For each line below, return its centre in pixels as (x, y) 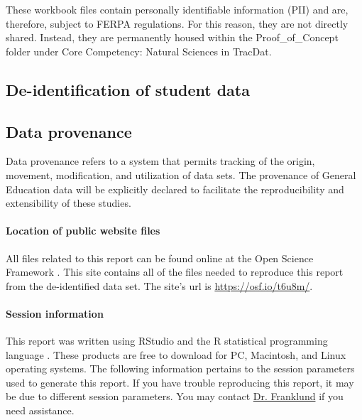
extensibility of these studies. (68, 203)
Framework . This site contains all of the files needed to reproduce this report (175, 272)
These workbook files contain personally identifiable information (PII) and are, (177, 9)
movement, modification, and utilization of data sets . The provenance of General (181, 174)
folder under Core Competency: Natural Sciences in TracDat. (139, 51)
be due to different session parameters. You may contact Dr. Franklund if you (175, 396)
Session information (55, 313)
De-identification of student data (128, 89)
